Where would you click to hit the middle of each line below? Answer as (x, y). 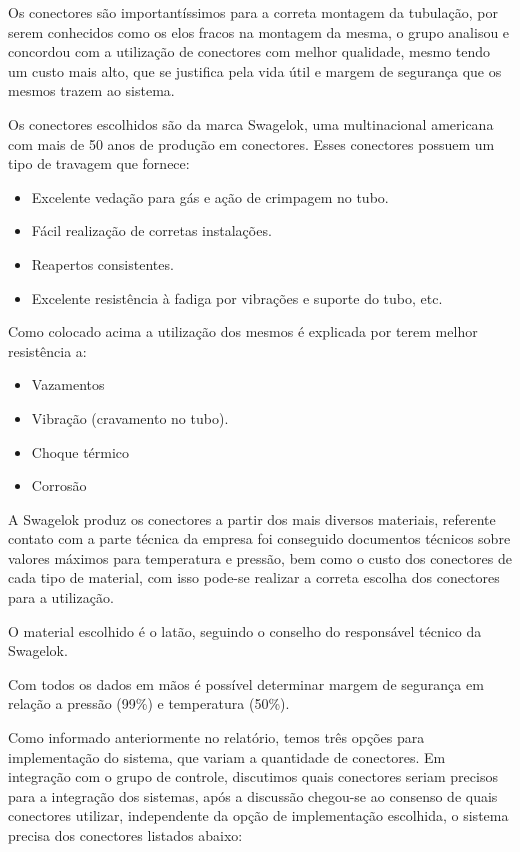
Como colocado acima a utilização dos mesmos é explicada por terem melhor (243, 331)
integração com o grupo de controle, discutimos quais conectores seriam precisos (253, 776)
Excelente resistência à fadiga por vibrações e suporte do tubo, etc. (237, 297)
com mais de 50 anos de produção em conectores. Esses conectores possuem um (251, 143)
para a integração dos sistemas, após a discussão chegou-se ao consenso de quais (253, 795)
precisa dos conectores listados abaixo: (125, 835)
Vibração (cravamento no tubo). (130, 417)
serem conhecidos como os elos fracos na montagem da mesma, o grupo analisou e (259, 31)
